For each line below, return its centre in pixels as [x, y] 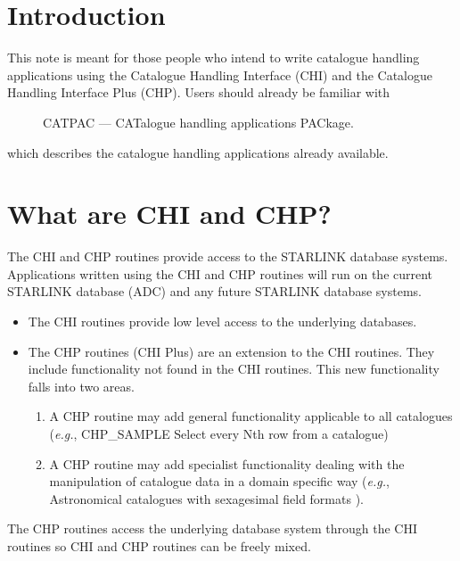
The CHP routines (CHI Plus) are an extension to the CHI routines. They [231, 351]
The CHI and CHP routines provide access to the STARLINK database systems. [228, 256]
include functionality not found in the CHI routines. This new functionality [234, 369]
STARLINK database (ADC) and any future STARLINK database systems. [214, 291]
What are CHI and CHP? [169, 214]
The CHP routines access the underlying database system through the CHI [213, 528]
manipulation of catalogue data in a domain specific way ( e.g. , [219, 481]
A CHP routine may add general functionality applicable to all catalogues [251, 416]
